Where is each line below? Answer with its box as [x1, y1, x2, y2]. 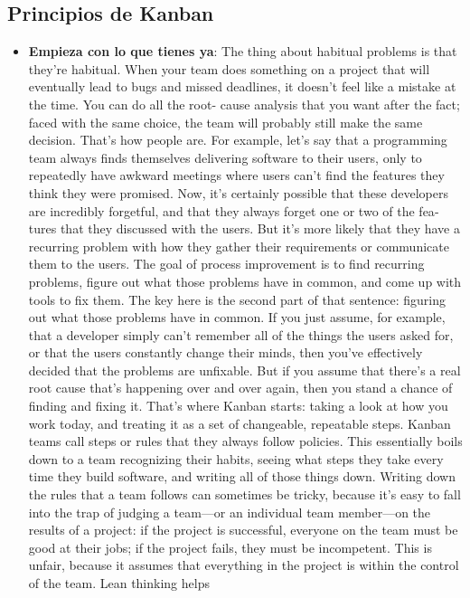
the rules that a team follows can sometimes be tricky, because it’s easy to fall [28, 485, 461, 504]
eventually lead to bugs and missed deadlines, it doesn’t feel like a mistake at [28, 77, 456, 96]
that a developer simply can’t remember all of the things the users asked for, [28, 325, 454, 344]
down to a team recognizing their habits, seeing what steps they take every [28, 449, 444, 468]
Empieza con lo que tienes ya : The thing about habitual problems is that [28, 42, 457, 61]
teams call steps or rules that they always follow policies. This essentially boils [28, 432, 463, 451]
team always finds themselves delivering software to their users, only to [28, 147, 422, 166]
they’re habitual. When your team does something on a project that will [28, 59, 430, 78]
